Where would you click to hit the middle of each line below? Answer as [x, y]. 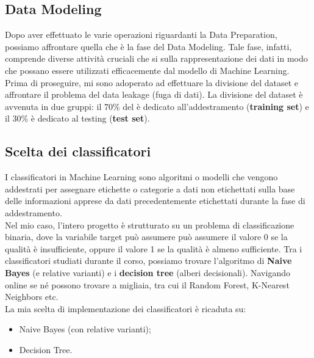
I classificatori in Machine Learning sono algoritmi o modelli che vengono [141, 177]
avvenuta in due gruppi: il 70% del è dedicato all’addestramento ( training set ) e [157, 106]
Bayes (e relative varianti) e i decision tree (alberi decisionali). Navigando [148, 272]
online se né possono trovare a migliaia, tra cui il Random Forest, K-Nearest [147, 284]
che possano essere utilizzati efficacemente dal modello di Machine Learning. [147, 70]
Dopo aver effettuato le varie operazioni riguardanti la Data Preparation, [141, 35]
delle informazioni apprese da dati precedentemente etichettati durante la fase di [155, 201]
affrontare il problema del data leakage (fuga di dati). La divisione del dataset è [154, 94]
